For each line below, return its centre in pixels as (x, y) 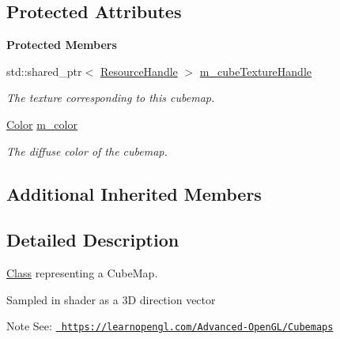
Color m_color (42, 124)
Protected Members (62, 45)
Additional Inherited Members (134, 193)
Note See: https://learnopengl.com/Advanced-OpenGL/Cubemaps (170, 326)
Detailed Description (93, 240)
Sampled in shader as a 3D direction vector (111, 299)
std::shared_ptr (44, 71)
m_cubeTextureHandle (256, 71)
